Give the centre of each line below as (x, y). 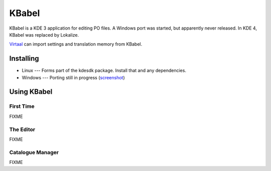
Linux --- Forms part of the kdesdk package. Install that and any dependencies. (104, 71)
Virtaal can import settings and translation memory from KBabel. (76, 44)
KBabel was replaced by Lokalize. (44, 35)
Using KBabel (31, 92)
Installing (24, 58)
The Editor (22, 129)
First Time (22, 106)
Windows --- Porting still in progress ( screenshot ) (73, 77)
